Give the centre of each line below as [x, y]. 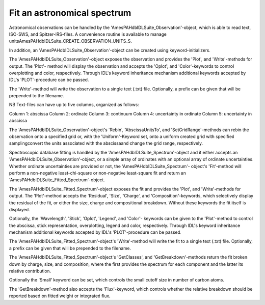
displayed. [20, 209]
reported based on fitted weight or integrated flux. [60, 296]
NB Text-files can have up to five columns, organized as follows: [74, 105]
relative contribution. [30, 271]
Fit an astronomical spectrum [70, 13]
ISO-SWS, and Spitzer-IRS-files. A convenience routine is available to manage [88, 34]
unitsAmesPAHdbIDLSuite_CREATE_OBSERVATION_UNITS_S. [70, 41]
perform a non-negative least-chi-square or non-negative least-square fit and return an [97, 173]
